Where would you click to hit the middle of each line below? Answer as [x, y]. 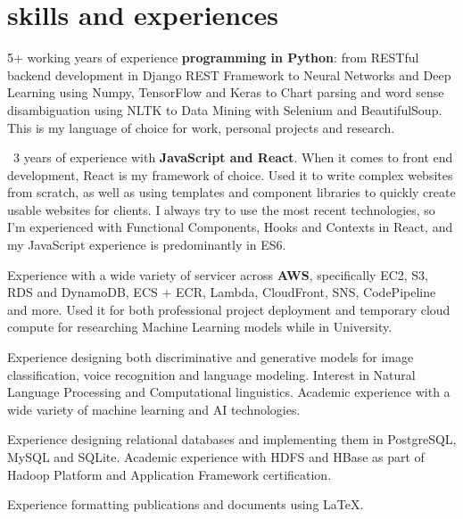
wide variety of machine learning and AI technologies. [154, 409]
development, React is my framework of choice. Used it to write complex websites [230, 174]
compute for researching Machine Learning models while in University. [200, 327]
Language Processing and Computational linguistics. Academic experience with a [229, 392]
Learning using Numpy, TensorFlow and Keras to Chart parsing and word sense [226, 92]
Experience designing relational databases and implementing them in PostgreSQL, [232, 439]
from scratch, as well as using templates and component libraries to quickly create [231, 192]
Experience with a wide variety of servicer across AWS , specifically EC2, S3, [218, 274]
